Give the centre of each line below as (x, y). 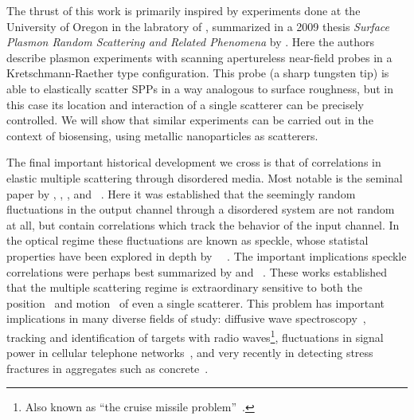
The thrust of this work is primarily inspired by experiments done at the (184, 10)
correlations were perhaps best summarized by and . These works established (197, 271)
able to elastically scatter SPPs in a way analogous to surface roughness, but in (200, 88)
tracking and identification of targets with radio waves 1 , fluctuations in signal (195, 336)
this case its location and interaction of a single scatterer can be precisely (185, 104)
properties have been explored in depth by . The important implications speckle (207, 255)
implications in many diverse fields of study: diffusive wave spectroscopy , (186, 318)
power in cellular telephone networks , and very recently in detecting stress (190, 353)
